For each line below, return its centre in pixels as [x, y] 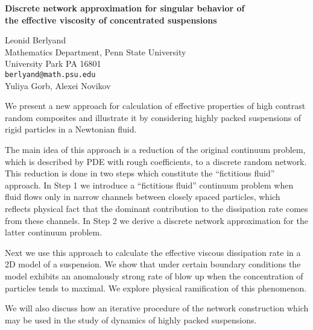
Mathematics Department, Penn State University [96, 51]
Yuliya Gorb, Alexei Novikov [58, 85]
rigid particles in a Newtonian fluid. [71, 129]
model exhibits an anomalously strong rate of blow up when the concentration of [154, 276]
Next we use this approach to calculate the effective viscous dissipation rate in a [153, 252]
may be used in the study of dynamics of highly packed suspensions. [131, 319]
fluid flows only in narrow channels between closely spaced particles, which [143, 197]
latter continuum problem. [54, 232]
